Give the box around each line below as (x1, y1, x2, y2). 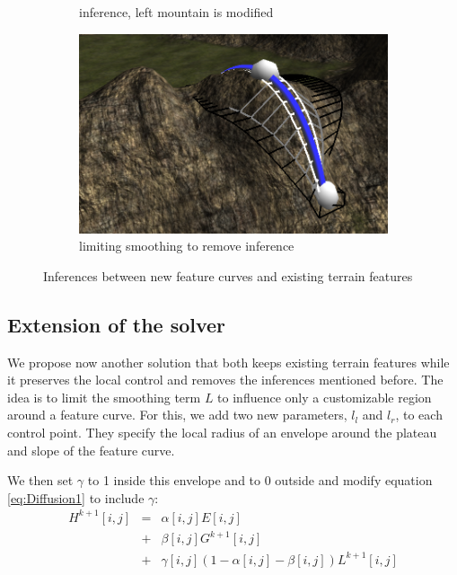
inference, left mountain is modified (79, 3, 274, 21)
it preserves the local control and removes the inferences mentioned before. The (7, 370, 444, 389)
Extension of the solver (7, 310, 226, 338)
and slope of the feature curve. (7, 440, 175, 459)
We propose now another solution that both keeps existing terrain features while (7, 352, 450, 371)
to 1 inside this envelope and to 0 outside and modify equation (87, 471, 433, 490)
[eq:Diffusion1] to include (7, 488, 145, 507)
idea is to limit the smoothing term (7, 387, 201, 406)
